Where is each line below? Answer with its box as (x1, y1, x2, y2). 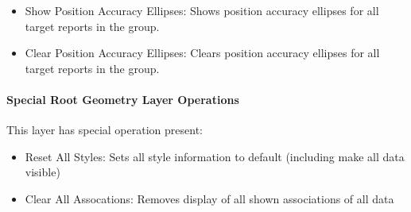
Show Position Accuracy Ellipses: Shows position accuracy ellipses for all (25, 2, 379, 18)
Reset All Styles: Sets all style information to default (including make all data (25, 148, 405, 164)
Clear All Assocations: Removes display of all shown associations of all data (25, 190, 394, 206)
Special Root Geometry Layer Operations (6, 91, 239, 107)
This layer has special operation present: (6, 121, 203, 138)
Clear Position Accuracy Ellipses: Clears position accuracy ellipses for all (25, 44, 380, 61)
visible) (25, 164, 60, 180)
